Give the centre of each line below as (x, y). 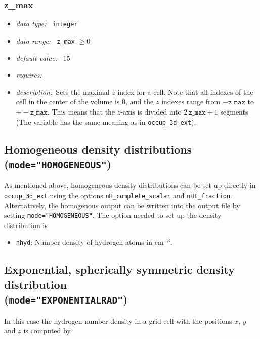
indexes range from (191, 102)
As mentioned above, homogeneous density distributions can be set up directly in (130, 185)
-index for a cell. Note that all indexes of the (184, 91)
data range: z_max (45, 40)
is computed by (47, 331)
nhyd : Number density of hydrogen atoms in (84, 242)
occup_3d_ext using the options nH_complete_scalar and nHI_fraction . (118, 195)
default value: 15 (43, 58)
